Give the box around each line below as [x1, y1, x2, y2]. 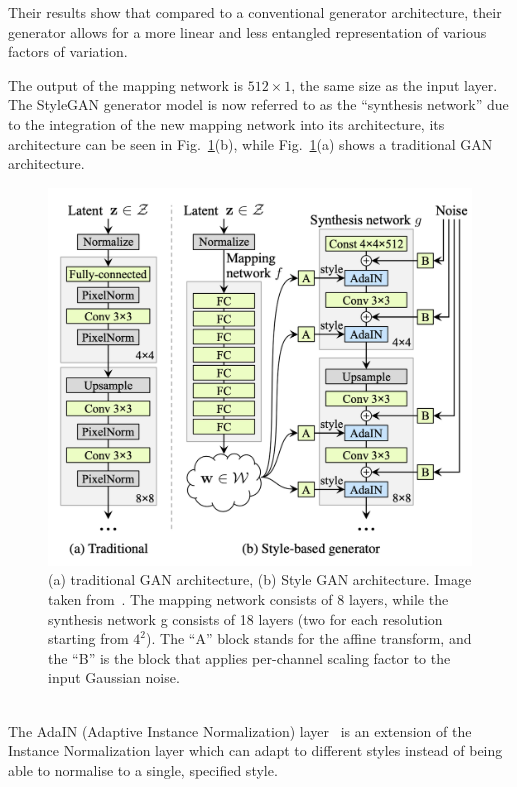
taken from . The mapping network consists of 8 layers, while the [48, 588, 449, 609]
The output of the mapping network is [8, 74, 244, 95]
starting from [48, 628, 129, 649]
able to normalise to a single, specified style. [8, 759, 278, 780]
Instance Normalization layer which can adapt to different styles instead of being [8, 740, 503, 761]
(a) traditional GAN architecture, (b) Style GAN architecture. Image [48, 569, 472, 590]
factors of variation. [8, 41, 128, 62]
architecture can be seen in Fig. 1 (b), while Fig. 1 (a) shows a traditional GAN [8, 133, 493, 154]
